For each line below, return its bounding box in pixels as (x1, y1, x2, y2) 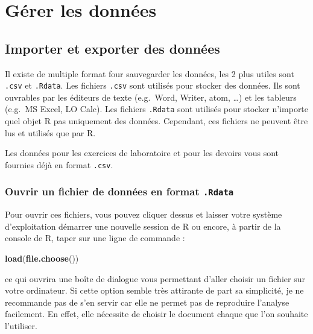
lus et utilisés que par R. (5, 126, 96, 139)
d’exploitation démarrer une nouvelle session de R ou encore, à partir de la (5, 219, 281, 232)
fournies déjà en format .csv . (5, 158, 113, 171)
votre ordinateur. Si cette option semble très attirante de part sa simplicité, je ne (5, 284, 304, 297)
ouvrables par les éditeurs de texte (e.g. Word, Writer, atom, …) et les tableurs (5, 90, 297, 103)
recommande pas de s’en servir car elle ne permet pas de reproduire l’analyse (5, 295, 289, 308)
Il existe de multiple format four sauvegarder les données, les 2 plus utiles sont (5, 67, 294, 80)
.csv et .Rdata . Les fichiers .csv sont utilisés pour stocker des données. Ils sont (5, 79, 300, 92)
